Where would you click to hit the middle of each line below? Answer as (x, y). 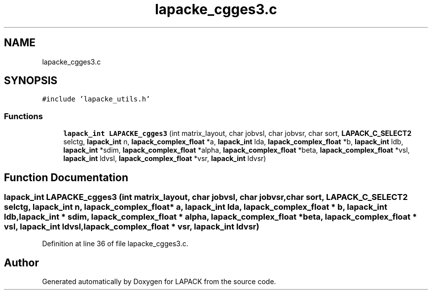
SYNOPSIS (31, 81)
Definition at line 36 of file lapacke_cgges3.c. (115, 244)
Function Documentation (66, 177)
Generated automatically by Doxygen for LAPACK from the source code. (159, 282)
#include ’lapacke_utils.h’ (96, 99)
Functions (23, 116)
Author (21, 262)
